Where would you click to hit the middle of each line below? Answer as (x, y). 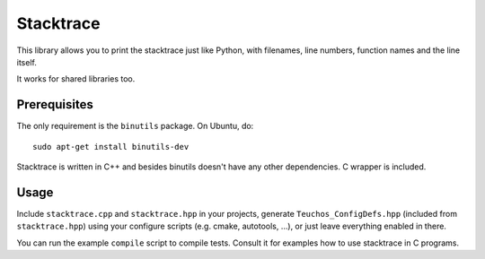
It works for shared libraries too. (76, 79)
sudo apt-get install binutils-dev (111, 147)
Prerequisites (55, 104)
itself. (27, 62)
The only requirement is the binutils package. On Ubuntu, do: (135, 126)
